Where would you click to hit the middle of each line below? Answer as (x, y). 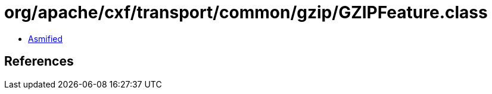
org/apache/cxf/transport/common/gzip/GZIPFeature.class (246, 12)
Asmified (46, 38)
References (39, 61)
